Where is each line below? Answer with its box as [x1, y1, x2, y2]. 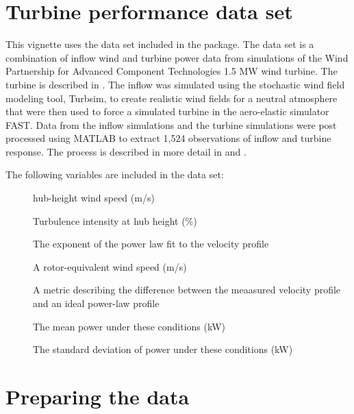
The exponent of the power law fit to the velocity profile [33, 236, 269, 251]
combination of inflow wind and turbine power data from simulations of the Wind [5, 50, 349, 64]
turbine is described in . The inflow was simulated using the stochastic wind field [5, 77, 345, 91]
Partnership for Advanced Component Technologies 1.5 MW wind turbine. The [5, 64, 338, 78]
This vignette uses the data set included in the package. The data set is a [5, 37, 314, 51]
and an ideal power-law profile [33, 296, 160, 310]
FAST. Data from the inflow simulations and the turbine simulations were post [5, 117, 337, 132]
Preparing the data [5, 382, 190, 410]
